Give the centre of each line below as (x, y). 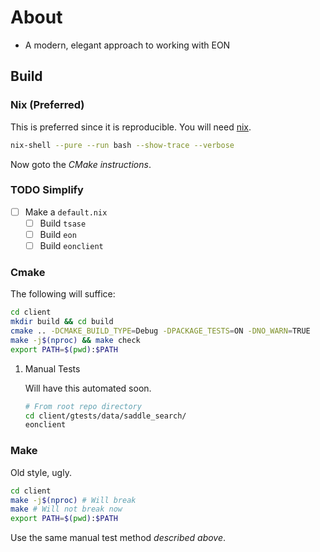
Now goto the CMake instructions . (81, 164)
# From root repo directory (83, 406)
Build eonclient (71, 245)
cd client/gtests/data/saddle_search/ (105, 416)
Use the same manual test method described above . (118, 538)
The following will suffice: (63, 294)
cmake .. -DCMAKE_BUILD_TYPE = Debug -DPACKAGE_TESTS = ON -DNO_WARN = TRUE (160, 331)
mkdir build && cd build (62, 322)
